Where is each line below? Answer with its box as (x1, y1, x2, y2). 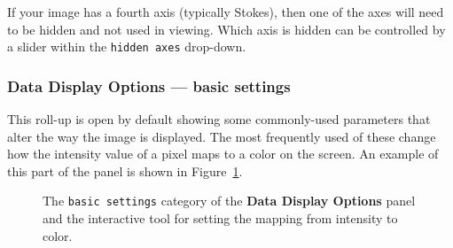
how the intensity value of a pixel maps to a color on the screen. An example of (7, 144, 439, 163)
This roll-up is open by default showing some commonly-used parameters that (7, 110, 431, 128)
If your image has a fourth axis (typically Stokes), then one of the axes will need (7, 3, 444, 20)
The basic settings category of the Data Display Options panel (43, 191, 416, 210)
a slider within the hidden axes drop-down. (7, 37, 246, 56)
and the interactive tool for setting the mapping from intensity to (43, 209, 398, 228)
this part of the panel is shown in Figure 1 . (7, 161, 243, 180)
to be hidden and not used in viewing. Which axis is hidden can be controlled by (7, 19, 446, 38)
